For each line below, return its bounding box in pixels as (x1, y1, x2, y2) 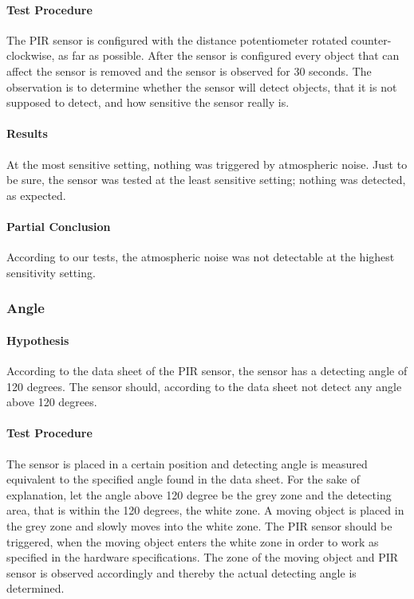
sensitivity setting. (6, 264, 96, 280)
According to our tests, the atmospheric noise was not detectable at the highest (6, 249, 395, 265)
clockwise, (6, 47, 55, 64)
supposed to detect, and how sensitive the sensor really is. (6, 94, 290, 111)
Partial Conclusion (6, 217, 111, 234)
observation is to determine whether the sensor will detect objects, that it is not (6, 78, 397, 95)
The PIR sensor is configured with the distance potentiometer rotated (6, 31, 348, 48)
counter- (351, 31, 392, 48)
